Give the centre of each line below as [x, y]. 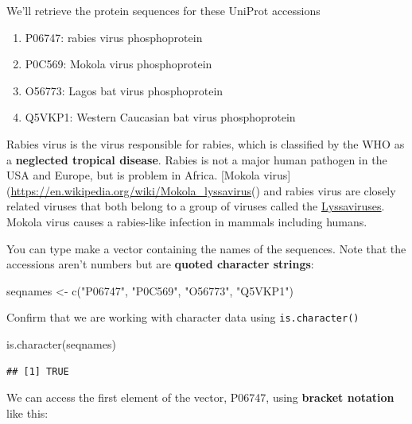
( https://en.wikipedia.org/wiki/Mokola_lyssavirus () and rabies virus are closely [201, 190]
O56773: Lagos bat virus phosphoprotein [124, 90]
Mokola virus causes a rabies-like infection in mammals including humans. [187, 221]
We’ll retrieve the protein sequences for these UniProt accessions [163, 10]
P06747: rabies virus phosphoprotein [114, 37]
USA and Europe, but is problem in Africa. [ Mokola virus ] [149, 175]
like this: [27, 412]
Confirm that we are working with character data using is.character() [183, 317]
